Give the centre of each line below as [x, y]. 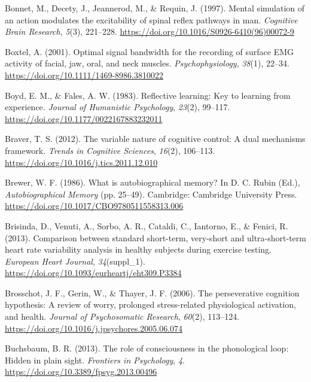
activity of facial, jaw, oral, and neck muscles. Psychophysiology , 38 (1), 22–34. [147, 63]
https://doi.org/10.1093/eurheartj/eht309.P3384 [93, 273]
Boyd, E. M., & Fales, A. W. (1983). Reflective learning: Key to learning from [148, 95]
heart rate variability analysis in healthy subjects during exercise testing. [138, 249]
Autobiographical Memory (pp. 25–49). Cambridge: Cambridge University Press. [151, 194]
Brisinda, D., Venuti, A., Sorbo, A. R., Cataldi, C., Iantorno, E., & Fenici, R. [147, 225]
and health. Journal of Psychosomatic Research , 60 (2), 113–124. [122, 316]
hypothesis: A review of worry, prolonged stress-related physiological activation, [150, 304]
